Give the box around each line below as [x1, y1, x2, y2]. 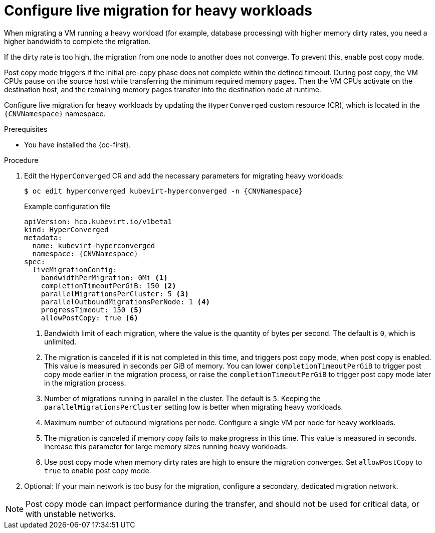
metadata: [24, 233, 62, 242]
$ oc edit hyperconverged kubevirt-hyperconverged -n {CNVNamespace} [24, 187, 303, 195]
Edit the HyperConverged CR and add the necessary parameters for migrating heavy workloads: [24, 171, 344, 180]
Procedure [4, 155, 39, 164]
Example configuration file [24, 202, 111, 211]
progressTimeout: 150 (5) [41, 305, 143, 314]
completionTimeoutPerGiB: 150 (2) [41, 281, 176, 290]
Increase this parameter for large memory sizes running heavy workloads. [44, 442, 288, 451]
